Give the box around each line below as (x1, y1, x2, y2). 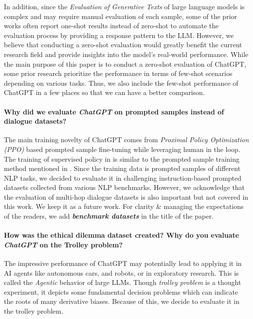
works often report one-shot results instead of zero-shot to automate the (4, 20, 219, 31)
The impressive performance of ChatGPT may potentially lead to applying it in (4, 258, 242, 268)
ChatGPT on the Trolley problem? (4, 239, 123, 249)
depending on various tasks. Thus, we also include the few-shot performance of (4, 77, 238, 88)
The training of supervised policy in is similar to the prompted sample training (4, 153, 240, 164)
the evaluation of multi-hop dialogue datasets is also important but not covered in (4, 191, 249, 202)
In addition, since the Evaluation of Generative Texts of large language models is (4, 1, 245, 11)
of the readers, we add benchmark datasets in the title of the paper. (4, 211, 214, 221)
